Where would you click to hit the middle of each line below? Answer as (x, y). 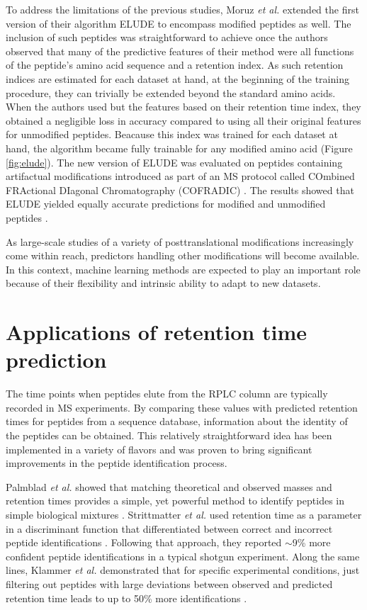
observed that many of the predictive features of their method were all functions (180, 51)
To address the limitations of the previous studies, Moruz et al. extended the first (182, 9)
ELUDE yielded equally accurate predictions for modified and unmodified (166, 204)
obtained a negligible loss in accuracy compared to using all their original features (183, 120)
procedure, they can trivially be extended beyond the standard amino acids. (171, 92)
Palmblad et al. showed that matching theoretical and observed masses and (169, 486)
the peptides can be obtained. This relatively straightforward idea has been (169, 435)
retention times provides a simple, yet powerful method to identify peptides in (175, 501)
